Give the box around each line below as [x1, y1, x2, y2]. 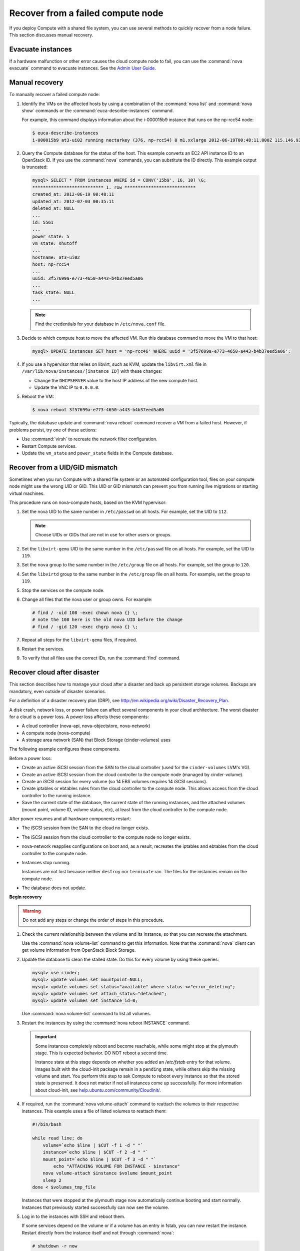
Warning [22, 908, 41, 914]
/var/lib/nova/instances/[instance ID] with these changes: [21, 368, 162, 374]
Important [35, 1034, 57, 1040]
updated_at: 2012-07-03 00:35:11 [32, 198, 114, 204]
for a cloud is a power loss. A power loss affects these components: [9, 714, 149, 720]
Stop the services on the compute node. [21, 587, 105, 593]
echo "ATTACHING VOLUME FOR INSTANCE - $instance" [53, 1163, 180, 1169]
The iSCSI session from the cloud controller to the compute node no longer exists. [21, 834, 191, 840]
